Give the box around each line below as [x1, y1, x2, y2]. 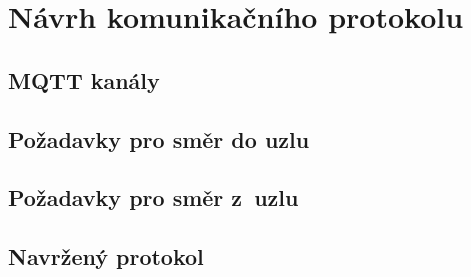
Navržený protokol [8, 241, 204, 272]
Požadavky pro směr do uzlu [8, 123, 310, 154]
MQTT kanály [8, 64, 160, 95]
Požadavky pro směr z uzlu [8, 182, 299, 213]
